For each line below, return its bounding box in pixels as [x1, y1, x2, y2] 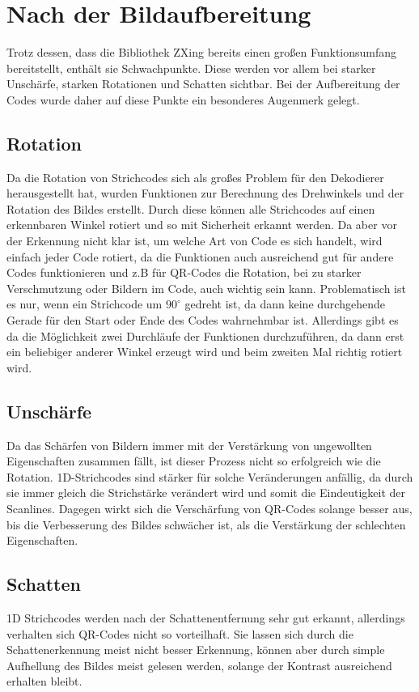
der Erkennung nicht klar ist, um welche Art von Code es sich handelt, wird [6, 232, 383, 249]
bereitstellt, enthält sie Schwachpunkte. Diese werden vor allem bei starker [6, 59, 376, 76]
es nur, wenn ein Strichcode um [6, 295, 163, 312]
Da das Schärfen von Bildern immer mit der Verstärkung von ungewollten [6, 436, 372, 453]
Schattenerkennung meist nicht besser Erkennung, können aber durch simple [6, 641, 385, 658]
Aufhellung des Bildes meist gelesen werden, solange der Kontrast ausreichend [6, 656, 392, 673]
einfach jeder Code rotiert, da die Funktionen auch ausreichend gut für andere [6, 248, 394, 265]
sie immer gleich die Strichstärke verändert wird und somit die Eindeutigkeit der [6, 484, 406, 501]
